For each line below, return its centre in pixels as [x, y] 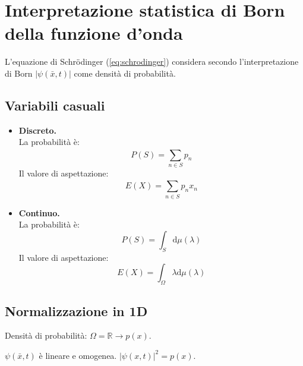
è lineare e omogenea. [78, 355]
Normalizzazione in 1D [76, 310]
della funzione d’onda [94, 33]
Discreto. [37, 130]
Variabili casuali [55, 105]
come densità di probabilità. [125, 73]
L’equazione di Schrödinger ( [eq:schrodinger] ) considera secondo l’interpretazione [152, 61]
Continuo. [39, 212]
